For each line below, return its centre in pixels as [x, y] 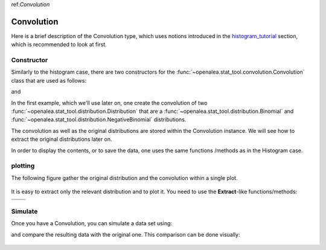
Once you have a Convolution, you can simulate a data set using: [91, 223]
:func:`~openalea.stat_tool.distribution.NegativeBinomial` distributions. [99, 120]
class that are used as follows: [49, 80]
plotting [23, 166]
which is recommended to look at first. [59, 45]
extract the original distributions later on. [62, 139]
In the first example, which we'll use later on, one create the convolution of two [109, 103]
